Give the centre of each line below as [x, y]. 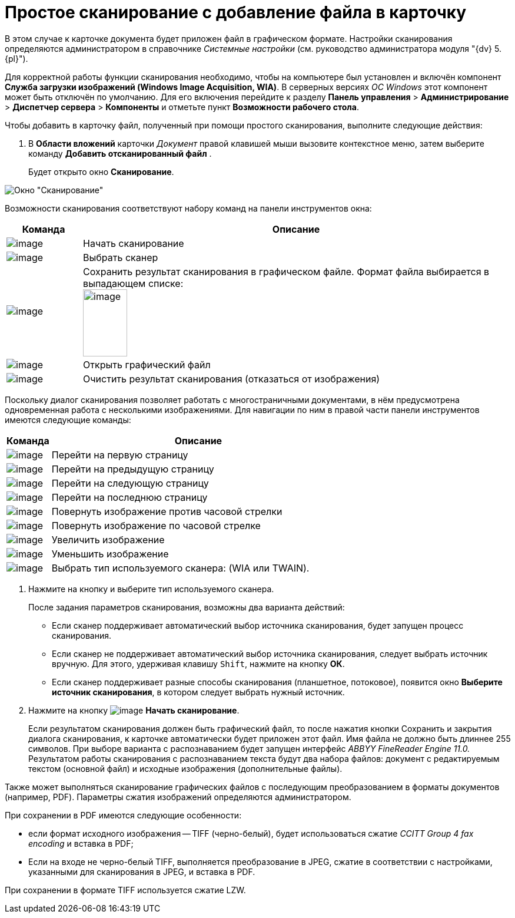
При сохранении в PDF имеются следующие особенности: [123, 815]
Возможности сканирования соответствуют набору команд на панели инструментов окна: [188, 208]
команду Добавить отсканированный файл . [120, 153]
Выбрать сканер [121, 257]
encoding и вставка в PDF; [81, 843]
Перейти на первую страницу [120, 455]
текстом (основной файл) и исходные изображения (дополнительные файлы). [185, 768]
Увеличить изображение [108, 539]
